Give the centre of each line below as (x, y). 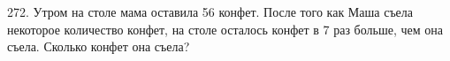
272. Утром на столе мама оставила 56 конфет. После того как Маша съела (210, 11)
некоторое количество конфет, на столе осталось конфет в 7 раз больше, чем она (225, 29)
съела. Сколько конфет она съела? (99, 46)
